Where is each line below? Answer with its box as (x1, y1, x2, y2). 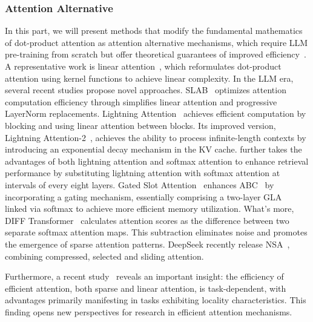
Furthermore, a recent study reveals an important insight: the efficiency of (5, 270, 284, 283)
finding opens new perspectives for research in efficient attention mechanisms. (5, 305, 292, 318)
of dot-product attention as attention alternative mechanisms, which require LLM (5, 36, 308, 48)
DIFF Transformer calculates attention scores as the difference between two (5, 214, 289, 226)
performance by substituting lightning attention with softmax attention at (5, 166, 280, 179)
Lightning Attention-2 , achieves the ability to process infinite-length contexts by (5, 131, 306, 143)
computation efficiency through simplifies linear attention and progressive (5, 95, 277, 108)
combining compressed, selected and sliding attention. (5, 249, 204, 262)
